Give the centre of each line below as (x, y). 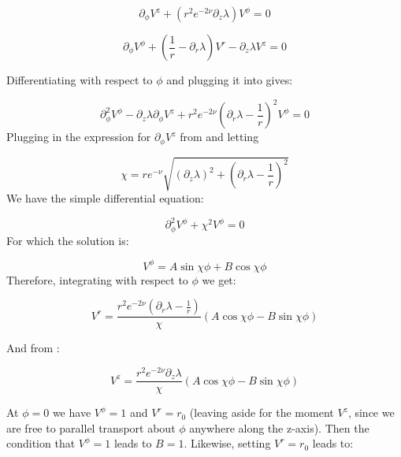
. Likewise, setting (227, 443)
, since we (371, 412)
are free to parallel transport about (91, 427)
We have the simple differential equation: (105, 198)
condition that (41, 443)
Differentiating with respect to (80, 80)
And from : (33, 348)
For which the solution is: (68, 240)
